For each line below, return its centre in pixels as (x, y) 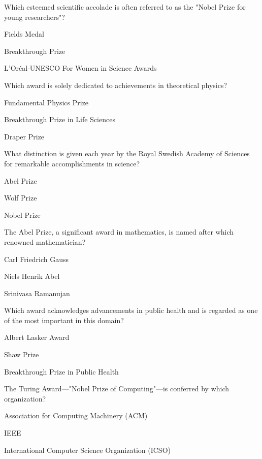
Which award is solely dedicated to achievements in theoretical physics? (116, 85)
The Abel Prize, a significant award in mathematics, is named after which (119, 232)
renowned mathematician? (45, 241)
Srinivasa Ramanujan (37, 293)
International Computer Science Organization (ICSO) (87, 450)
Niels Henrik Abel (32, 276)
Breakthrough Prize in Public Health (61, 371)
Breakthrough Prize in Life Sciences (60, 119)
